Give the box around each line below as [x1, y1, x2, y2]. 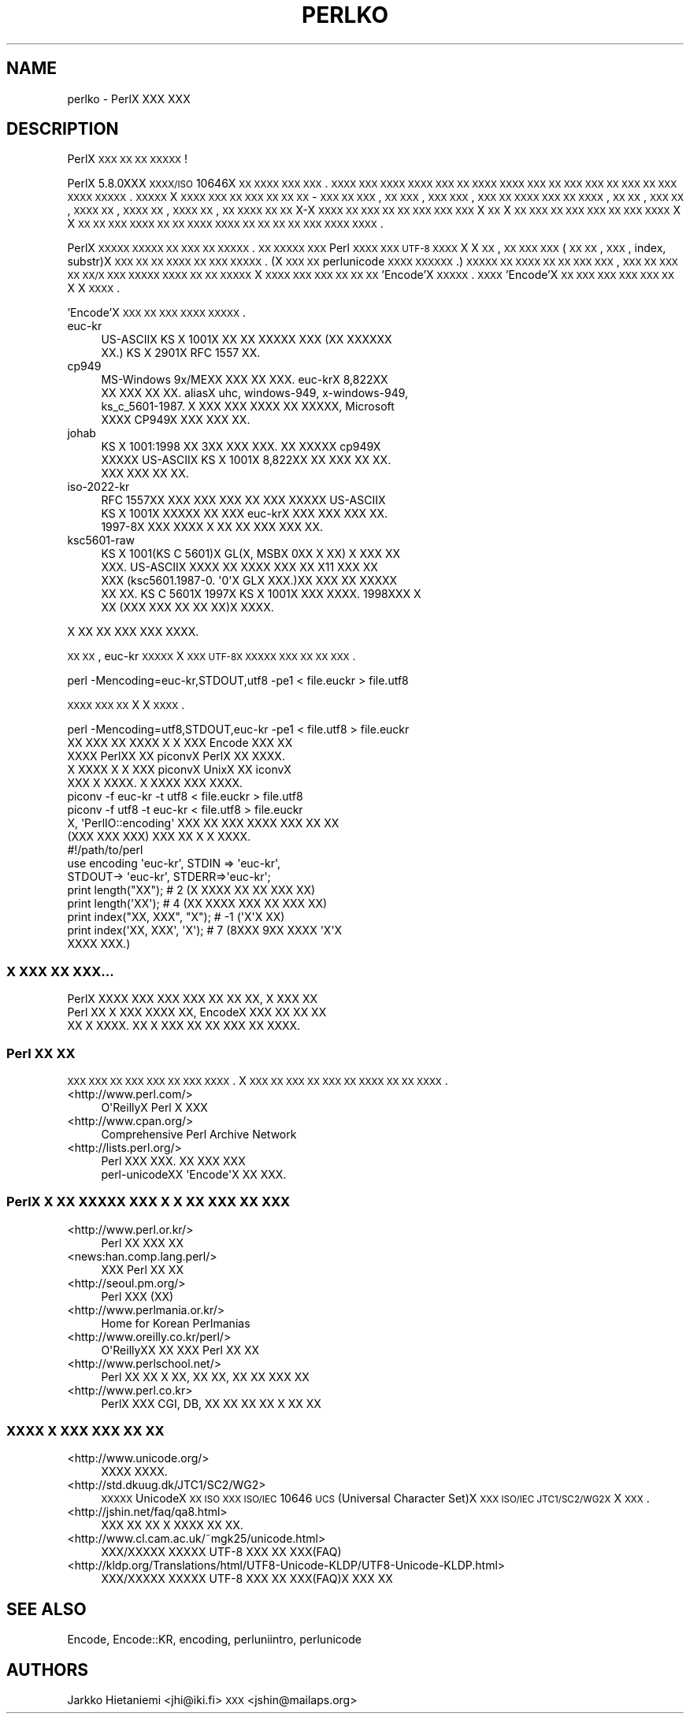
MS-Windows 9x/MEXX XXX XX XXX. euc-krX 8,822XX [101, 373, 388, 387]
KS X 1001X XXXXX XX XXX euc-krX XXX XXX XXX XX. [101, 507, 388, 521]
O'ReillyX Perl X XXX [101, 1100, 208, 1114]
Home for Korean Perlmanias [101, 1316, 250, 1330]
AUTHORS [6, 1659, 89, 1680]
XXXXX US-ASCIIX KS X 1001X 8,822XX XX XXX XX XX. [101, 453, 391, 467]
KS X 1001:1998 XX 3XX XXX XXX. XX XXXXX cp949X [101, 440, 381, 454]
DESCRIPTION [6, 119, 119, 139]
